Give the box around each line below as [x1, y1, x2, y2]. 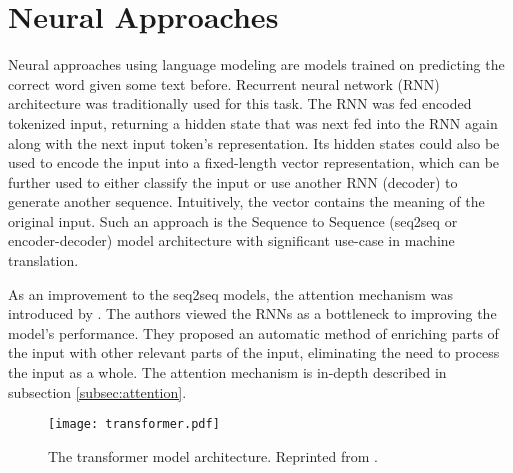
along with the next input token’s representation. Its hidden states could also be [8, 132, 500, 153]
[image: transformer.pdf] [48, 417, 220, 432]
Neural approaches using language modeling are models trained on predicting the [8, 54, 505, 75]
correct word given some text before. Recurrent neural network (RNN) [8, 73, 440, 94]
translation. [8, 250, 79, 271]
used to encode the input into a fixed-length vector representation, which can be [8, 152, 500, 173]
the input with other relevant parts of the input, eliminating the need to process [8, 342, 500, 363]
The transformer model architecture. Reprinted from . [48, 445, 378, 466]
